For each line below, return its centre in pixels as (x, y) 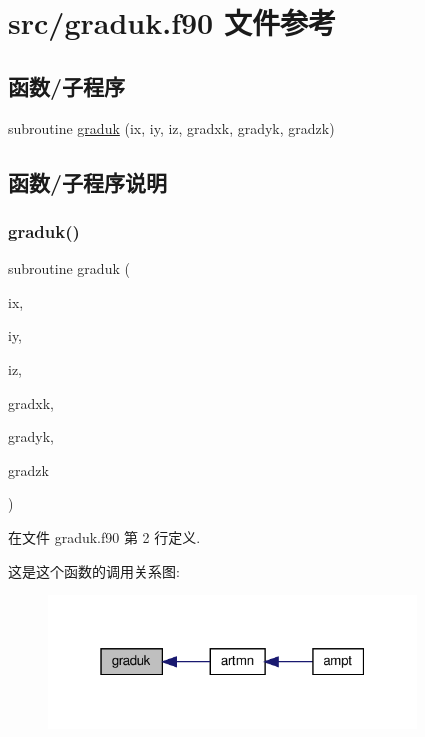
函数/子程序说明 (88, 181)
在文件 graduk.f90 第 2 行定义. (104, 536)
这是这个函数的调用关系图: (94, 570)
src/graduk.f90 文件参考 (172, 22)
